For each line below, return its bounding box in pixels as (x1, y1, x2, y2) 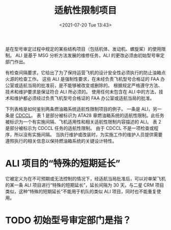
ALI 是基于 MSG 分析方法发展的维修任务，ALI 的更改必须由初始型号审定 (15, 52, 165, 58)
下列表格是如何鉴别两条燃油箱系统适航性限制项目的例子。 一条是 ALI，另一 (5, 106, 162, 112)
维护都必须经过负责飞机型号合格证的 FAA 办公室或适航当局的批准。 (14, 95, 155, 101)
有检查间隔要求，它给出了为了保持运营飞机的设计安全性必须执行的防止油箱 (5, 70, 161, 76)
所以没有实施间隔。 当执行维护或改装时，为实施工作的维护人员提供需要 (14, 131, 163, 137)
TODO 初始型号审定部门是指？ (5, 215, 131, 226)
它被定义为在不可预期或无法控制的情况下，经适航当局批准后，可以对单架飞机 (5, 175, 166, 181)
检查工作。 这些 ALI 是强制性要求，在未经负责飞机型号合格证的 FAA (18, 76, 159, 82)
